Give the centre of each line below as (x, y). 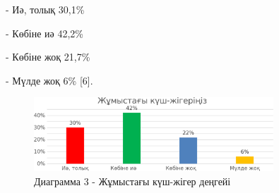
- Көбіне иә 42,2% (44, 33)
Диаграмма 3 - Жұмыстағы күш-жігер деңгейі (132, 181)
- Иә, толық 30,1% (45, 9)
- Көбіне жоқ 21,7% (48, 57)
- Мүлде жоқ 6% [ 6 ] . (49, 80)
